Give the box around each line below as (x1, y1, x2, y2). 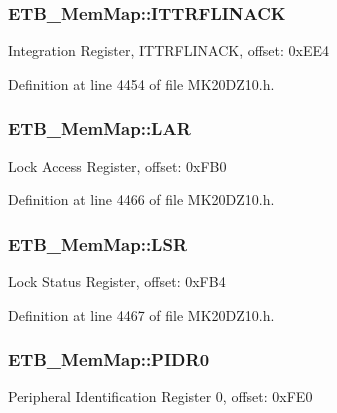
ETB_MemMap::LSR (8, 231, 188, 256)
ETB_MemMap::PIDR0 (8, 347, 210, 372)
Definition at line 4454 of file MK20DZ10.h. (8, 73, 275, 94)
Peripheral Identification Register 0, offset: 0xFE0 (8, 386, 313, 407)
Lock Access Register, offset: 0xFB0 (8, 155, 227, 176)
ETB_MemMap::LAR (8, 116, 191, 141)
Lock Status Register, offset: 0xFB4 (8, 271, 226, 292)
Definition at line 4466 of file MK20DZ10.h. (8, 189, 275, 210)
